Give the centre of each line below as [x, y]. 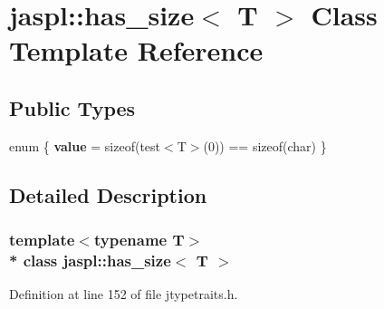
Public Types [72, 107]
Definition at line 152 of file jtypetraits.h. [124, 294]
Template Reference [136, 50]
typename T [139, 240]
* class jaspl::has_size [90, 260]
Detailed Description [108, 194]
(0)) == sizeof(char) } [265, 145]
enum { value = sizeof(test [85, 145]
